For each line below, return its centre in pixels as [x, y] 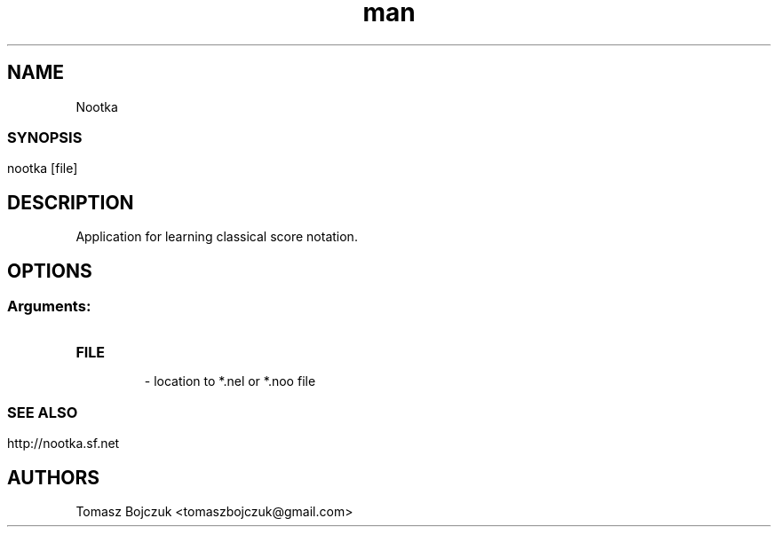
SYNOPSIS [45, 137]
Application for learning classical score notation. [217, 237]
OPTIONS [50, 271]
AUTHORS [54, 477]
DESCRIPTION [71, 202]
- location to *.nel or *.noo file [230, 381]
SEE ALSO [43, 412]
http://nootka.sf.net [64, 444]
